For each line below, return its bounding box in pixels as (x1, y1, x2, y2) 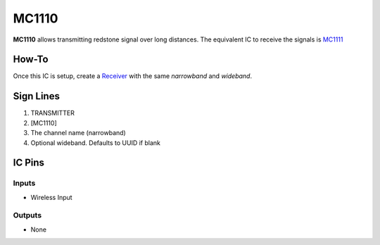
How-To (13, 54, 49, 65)
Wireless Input (30, 193, 73, 201)
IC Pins (13, 157, 45, 169)
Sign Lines (13, 90, 60, 102)
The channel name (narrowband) (30, 129, 126, 137)
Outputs (13, 211, 42, 220)
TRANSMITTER (30, 109, 75, 118)
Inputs (13, 178, 36, 188)
